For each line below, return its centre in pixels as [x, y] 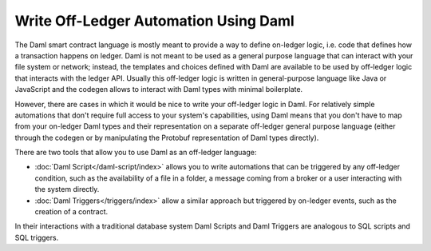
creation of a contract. [71, 212]
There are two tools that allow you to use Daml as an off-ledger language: [136, 153]
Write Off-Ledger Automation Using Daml [154, 21]
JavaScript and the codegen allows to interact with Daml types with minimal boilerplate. [159, 90]
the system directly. [67, 189]
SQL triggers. [37, 237]
